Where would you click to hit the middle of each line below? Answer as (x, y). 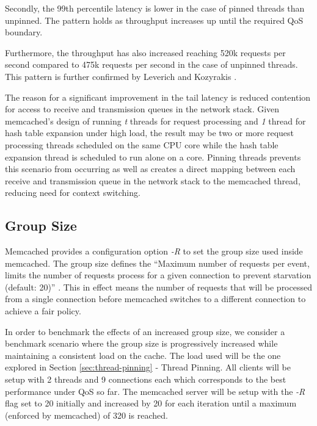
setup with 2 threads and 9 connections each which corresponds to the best (146, 379)
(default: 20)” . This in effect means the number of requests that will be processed (158, 287)
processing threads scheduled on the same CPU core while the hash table (142, 144)
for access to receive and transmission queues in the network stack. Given (142, 109)
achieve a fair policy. (43, 311)
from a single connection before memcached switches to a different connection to (155, 299)
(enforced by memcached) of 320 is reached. (86, 415)
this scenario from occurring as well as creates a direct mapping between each (150, 169)
